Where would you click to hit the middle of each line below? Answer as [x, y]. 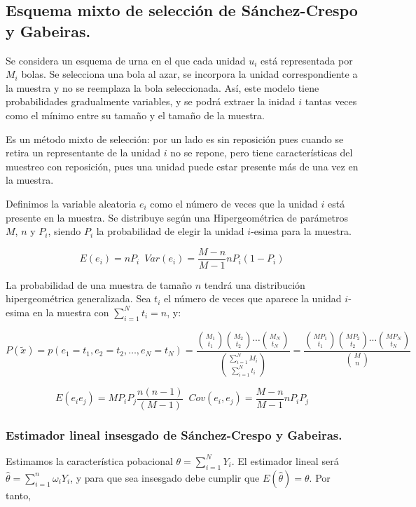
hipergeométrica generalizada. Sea [78, 298]
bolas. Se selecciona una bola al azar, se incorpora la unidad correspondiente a [189, 74]
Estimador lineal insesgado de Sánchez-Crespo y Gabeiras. [174, 434]
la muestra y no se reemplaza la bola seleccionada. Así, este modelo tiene [162, 87]
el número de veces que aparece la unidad [252, 298]
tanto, [19, 495]
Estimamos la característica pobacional [89, 460]
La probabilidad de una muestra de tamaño [99, 284]
